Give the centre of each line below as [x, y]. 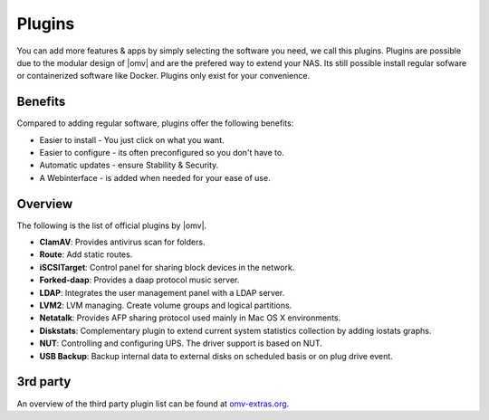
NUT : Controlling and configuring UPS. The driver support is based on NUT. [181, 343]
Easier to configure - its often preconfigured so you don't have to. [162, 153]
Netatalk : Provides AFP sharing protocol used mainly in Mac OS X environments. [190, 318]
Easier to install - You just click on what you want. [132, 139]
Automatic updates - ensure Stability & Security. [129, 165]
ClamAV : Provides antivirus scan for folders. [122, 242]
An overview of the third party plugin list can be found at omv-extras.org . [153, 404]
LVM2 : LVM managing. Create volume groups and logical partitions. [166, 305]
